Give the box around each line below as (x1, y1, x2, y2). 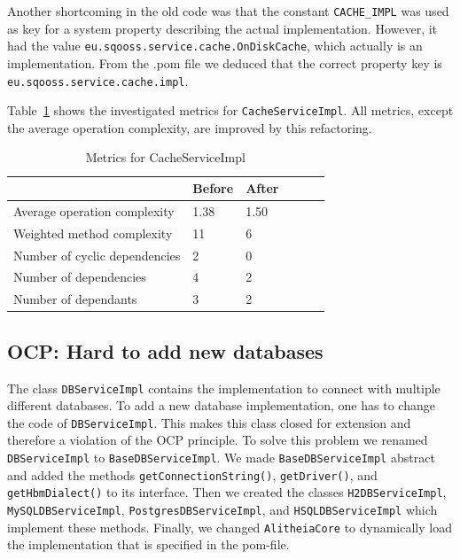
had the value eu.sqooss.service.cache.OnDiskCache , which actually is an (7, 36, 423, 55)
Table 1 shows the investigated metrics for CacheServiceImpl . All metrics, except (7, 101, 454, 120)
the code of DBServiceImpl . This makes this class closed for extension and (7, 413, 411, 431)
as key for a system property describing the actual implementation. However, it (7, 19, 438, 37)
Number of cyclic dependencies (13, 245, 181, 264)
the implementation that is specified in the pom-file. (7, 535, 290, 554)
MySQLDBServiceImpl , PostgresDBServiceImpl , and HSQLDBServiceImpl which (7, 500, 438, 518)
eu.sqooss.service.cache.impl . (7, 71, 189, 89)
